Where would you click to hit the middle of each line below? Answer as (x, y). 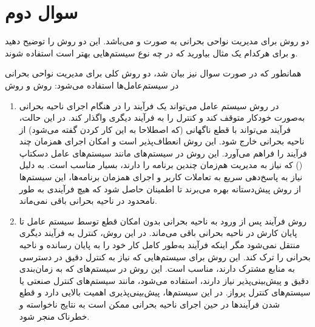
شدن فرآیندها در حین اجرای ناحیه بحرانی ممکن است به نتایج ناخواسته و (150, 304)
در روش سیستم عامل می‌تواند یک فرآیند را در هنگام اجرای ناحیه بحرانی (149, 105)
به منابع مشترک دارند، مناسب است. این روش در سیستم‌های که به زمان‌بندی (157, 268)
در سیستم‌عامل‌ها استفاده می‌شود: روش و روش (92, 85)
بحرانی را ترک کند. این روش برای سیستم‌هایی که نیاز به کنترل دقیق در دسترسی (165, 256)
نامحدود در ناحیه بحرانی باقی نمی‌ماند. (88, 201)
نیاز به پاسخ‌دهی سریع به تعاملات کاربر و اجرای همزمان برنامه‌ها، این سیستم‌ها (161, 177)
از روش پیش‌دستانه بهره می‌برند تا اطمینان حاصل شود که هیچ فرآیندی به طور (160, 188)
